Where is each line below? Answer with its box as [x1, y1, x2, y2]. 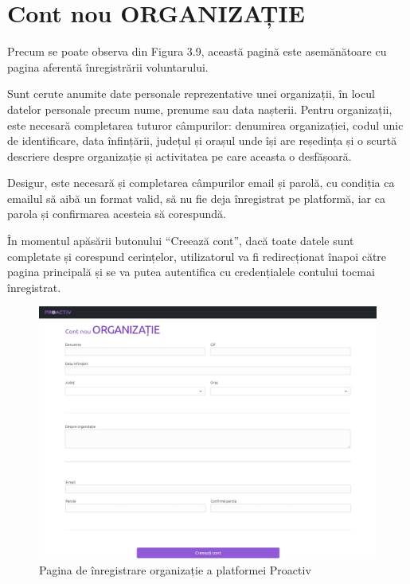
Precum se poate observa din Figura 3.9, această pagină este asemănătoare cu [7, 43, 387, 60]
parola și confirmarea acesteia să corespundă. [7, 205, 227, 222]
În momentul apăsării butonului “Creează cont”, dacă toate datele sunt [7, 232, 354, 249]
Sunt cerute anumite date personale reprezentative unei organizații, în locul [7, 85, 375, 102]
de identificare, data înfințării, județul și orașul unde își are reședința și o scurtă [7, 132, 397, 149]
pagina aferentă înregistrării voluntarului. [7, 58, 209, 75]
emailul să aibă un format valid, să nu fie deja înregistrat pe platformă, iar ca [7, 189, 385, 206]
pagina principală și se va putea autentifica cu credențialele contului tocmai [7, 263, 375, 280]
